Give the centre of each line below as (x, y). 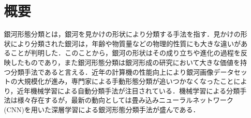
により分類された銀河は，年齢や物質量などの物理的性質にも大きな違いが (125, 43)
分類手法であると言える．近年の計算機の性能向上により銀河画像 (112, 72)
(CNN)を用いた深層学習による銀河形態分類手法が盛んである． (102, 109)
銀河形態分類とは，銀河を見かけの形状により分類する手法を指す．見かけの (122, 34)
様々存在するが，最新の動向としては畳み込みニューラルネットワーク (125, 100)
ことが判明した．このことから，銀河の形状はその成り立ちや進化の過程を (125, 53)
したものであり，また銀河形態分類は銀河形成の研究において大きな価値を (125, 62)
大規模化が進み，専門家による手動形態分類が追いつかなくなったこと (125, 81)
